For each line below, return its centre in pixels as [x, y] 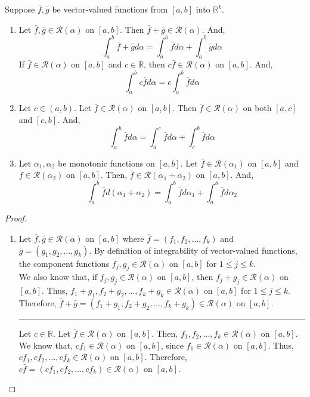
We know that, [46, 345]
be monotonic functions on [106, 163]
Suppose [20, 9]
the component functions [64, 263]
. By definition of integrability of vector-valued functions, [193, 250]
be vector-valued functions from [110, 9]
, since [172, 345]
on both [257, 108]
